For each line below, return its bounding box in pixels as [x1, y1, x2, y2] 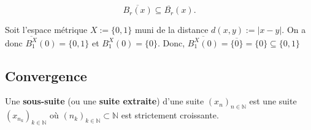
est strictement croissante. [121, 109, 219, 121]
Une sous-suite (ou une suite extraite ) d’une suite [5, 95, 204, 107]
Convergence [5, 66, 87, 85]
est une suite [249, 95, 297, 107]
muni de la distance [134, 23, 209, 36]
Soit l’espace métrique [5, 23, 88, 36]
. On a [282, 23, 306, 36]
